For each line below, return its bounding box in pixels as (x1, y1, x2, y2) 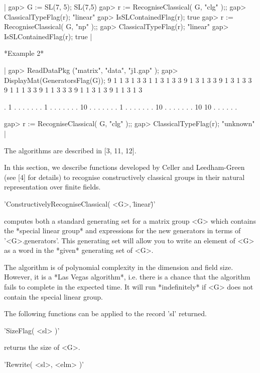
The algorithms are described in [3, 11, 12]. (4, 145, 137, 155)
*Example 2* (4, 48, 44, 58)
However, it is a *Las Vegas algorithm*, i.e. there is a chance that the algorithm (4, 271, 250, 282)
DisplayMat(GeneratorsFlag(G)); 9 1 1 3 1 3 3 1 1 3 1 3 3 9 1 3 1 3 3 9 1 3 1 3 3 (4, 74, 252, 85)
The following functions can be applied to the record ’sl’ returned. (4, 308, 207, 319)
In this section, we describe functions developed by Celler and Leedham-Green (4, 162, 245, 172)
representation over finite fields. (4, 181, 101, 192)
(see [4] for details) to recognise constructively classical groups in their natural (4, 171, 245, 182)
